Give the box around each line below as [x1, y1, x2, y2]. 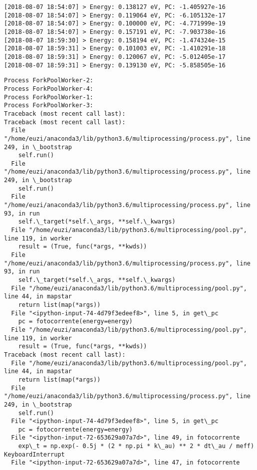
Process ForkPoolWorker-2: [4, 77, 93, 84]
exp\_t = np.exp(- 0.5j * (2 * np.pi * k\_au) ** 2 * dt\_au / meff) [18, 443, 255, 450]
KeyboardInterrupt [4, 451, 65, 458]
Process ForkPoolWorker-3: [4, 102, 93, 109]
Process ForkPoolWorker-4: [4, 85, 93, 92]
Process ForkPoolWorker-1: [4, 93, 93, 101]
